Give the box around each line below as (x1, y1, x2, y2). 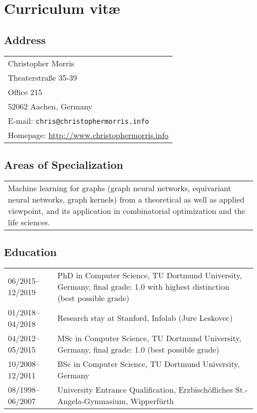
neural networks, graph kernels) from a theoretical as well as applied (8, 193, 245, 205)
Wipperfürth (130, 395, 174, 407)
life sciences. (8, 216, 50, 228)
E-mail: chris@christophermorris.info (8, 114, 149, 126)
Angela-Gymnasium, (57, 395, 128, 407)
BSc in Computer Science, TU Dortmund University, (57, 358, 240, 369)
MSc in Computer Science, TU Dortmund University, (57, 332, 242, 344)
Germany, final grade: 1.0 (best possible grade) (57, 343, 219, 355)
